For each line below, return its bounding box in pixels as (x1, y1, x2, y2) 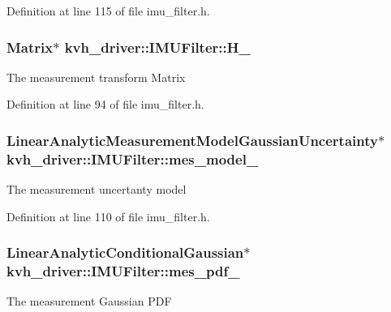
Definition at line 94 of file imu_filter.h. (6, 96, 204, 113)
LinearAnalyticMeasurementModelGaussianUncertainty (6, 130, 378, 150)
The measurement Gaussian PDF (6, 293, 172, 310)
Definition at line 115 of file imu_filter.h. (6, 2, 210, 19)
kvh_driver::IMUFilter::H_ (64, 36, 251, 57)
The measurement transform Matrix (6, 68, 186, 85)
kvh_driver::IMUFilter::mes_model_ (6, 148, 259, 169)
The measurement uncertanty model (6, 181, 187, 198)
